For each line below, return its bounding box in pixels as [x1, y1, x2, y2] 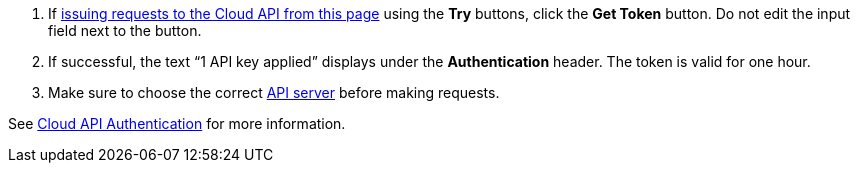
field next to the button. [48, 22, 202, 39]
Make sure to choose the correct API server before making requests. [48, 84, 500, 101]
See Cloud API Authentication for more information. [8, 115, 346, 132]
